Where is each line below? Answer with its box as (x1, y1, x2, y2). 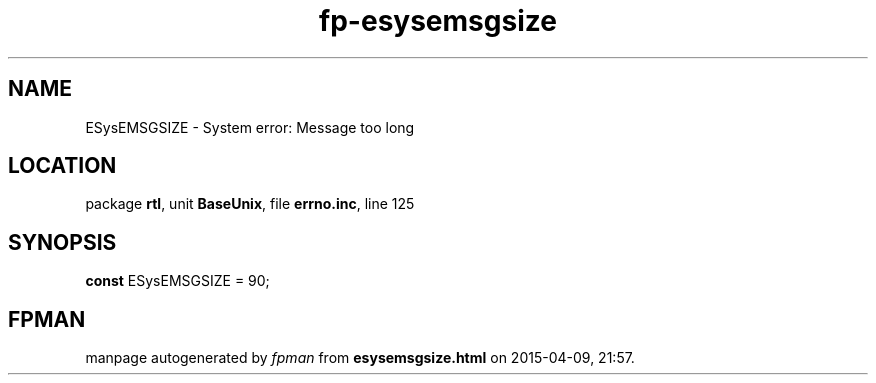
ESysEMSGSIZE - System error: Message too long (85, 118, 415, 136)
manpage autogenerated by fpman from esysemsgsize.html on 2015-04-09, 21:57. (85, 349, 635, 367)
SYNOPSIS (8, 229, 117, 255)
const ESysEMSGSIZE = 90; (85, 272, 270, 290)
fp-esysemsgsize (319, 4, 557, 38)
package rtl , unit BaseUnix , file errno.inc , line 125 (85, 195, 415, 213)
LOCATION (8, 153, 117, 179)
